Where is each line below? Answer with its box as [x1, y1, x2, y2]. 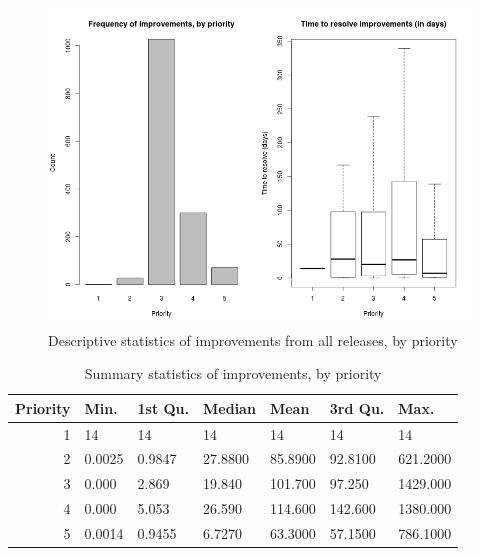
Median [203, 397, 256, 418]
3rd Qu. [329, 397, 385, 418]
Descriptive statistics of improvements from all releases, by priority [48, 329, 458, 350]
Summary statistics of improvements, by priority [84, 363, 382, 384]
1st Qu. [137, 397, 190, 418]
